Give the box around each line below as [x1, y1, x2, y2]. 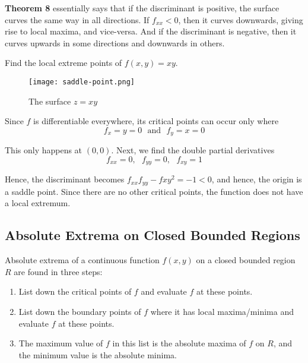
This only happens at [5, 144, 82, 156]
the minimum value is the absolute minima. [18, 348, 177, 361]
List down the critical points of [18, 285, 132, 298]
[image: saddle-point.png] [28, 77, 135, 86]
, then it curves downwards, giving [178, 13, 303, 26]
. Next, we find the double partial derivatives [111, 144, 275, 156]
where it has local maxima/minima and [150, 305, 294, 317]
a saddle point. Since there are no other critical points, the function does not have [5, 185, 303, 197]
